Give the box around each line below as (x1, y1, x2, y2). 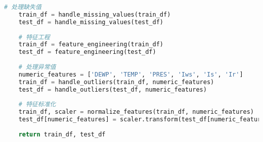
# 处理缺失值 (4, 4, 41, 11)
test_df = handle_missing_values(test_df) (18, 18, 163, 26)
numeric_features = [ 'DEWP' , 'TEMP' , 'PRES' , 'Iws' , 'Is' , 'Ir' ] (18, 70, 243, 78)
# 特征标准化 (18, 101, 56, 108)
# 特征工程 (18, 33, 50, 41)
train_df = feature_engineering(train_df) (18, 41, 164, 48)
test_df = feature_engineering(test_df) (18, 48, 156, 56)
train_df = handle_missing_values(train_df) (18, 11, 171, 18)
